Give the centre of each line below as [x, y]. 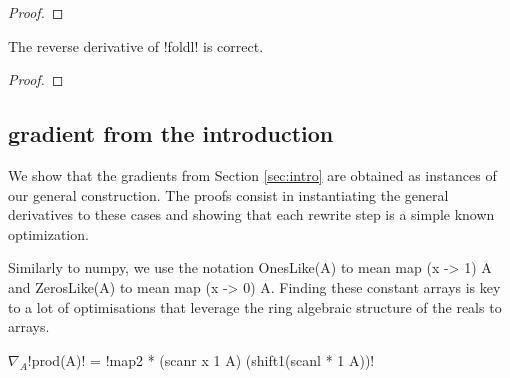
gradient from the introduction [171, 133]
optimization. [48, 233]
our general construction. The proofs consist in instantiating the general [228, 194]
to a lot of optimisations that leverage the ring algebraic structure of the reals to [255, 306]
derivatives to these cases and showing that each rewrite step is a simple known [251, 214]
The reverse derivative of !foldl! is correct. [136, 45]
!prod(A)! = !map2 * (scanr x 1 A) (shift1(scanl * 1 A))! [201, 359]
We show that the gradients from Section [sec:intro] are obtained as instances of [252, 174]
